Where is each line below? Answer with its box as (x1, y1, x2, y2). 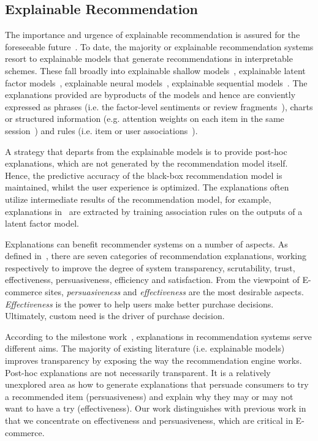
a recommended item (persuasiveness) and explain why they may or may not (5, 390, 293, 402)
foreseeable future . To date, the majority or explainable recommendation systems (5, 40, 314, 53)
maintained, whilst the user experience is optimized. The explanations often (5, 181, 289, 194)
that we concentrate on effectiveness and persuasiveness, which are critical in (5, 414, 293, 427)
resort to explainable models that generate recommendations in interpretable (5, 52, 293, 65)
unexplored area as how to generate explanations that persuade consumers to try (5, 378, 309, 391)
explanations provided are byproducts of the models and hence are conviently (5, 88, 296, 101)
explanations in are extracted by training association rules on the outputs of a (5, 205, 303, 217)
